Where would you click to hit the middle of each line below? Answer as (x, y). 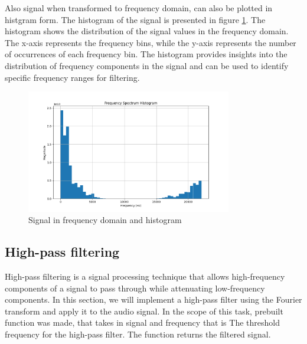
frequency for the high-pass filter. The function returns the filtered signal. (138, 334)
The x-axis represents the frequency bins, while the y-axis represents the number (151, 42)
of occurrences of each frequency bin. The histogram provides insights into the (146, 54)
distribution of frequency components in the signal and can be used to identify (147, 65)
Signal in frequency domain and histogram (105, 220)
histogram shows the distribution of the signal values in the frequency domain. (147, 31)
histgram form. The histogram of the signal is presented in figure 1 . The (135, 19)
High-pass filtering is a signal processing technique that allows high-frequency (145, 276)
